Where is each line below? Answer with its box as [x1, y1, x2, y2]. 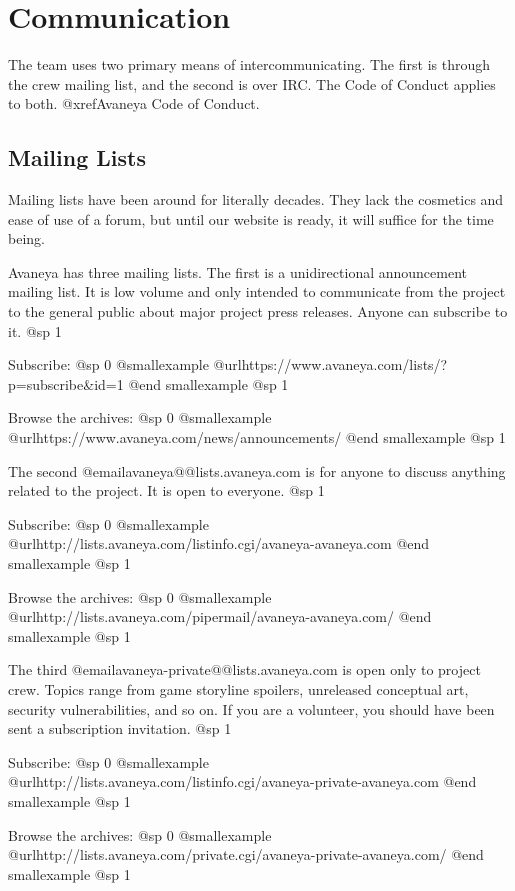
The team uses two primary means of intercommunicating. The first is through [8, 54, 490, 75]
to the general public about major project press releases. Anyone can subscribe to [8, 301, 508, 322]
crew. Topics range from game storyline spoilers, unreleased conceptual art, [8, 678, 469, 699]
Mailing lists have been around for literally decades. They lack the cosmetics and [8, 189, 504, 210]
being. [8, 228, 45, 249]
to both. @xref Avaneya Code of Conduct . [8, 93, 260, 114]
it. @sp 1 [8, 320, 62, 341]
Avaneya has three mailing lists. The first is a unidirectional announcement [8, 261, 468, 282]
